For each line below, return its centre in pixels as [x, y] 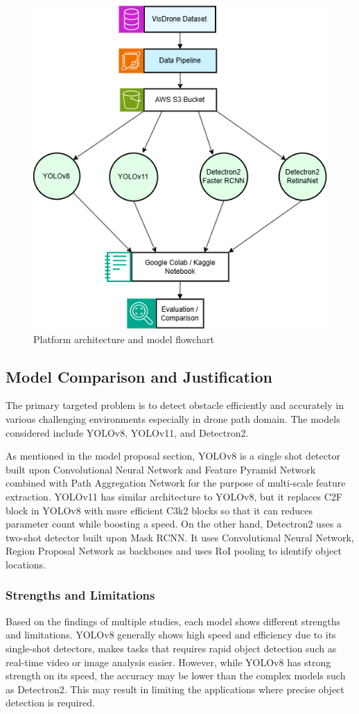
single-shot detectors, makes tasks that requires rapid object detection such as [171, 648]
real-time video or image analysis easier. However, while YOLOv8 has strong [168, 662]
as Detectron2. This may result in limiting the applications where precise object [175, 689]
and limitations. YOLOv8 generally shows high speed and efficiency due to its [171, 635]
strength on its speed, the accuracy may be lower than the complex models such [176, 676]
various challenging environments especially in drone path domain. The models [173, 418]
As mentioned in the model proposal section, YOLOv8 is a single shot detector [173, 456]
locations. [26, 564]
